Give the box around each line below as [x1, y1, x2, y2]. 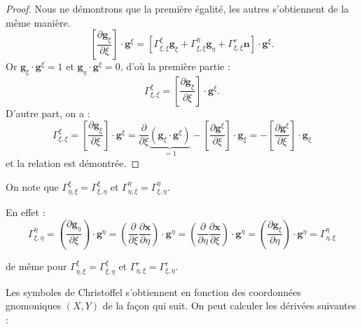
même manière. [6, 15, 71, 29]
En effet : [6, 205, 46, 220]
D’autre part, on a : [6, 105, 90, 120]
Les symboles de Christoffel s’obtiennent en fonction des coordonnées [6, 284, 301, 299]
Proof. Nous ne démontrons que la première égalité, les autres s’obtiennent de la [6, 1, 349, 15]
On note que [6, 179, 59, 194]
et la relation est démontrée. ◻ [6, 156, 140, 170]
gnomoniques [6, 298, 62, 313]
